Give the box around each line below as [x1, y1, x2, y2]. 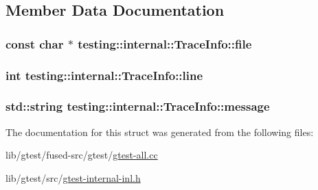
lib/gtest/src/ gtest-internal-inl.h [5, 170, 141, 185]
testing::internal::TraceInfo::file [78, 35, 252, 52]
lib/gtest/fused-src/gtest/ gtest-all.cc [5, 148, 158, 162]
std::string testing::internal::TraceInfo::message [5, 98, 270, 115]
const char [5, 35, 64, 52]
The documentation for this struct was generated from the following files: [5, 124, 314, 139]
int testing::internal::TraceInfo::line [5, 66, 203, 83]
